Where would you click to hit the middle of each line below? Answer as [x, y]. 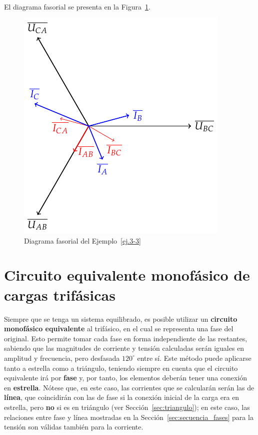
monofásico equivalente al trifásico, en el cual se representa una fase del [119, 329]
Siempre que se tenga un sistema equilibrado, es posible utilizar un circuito [121, 318]
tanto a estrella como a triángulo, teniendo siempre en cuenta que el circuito [121, 368]
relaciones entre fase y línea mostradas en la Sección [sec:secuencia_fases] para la [129, 417]
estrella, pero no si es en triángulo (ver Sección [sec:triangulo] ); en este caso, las [127, 407]
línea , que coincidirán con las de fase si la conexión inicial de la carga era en [122, 397]
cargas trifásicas [60, 294]
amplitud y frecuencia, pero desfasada [62, 358]
